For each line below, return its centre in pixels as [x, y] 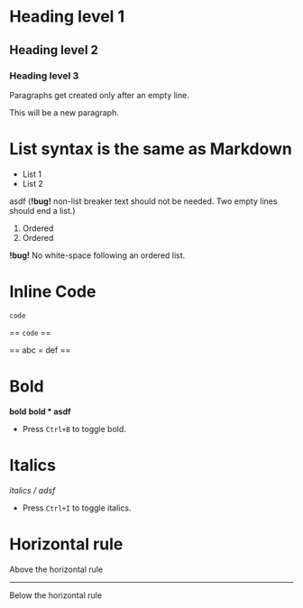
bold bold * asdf [40, 411]
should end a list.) [42, 210]
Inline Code [53, 291]
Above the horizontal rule [56, 569]
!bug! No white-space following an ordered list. [97, 255]
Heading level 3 [44, 76]
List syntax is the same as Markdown [151, 149]
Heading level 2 [54, 50]
